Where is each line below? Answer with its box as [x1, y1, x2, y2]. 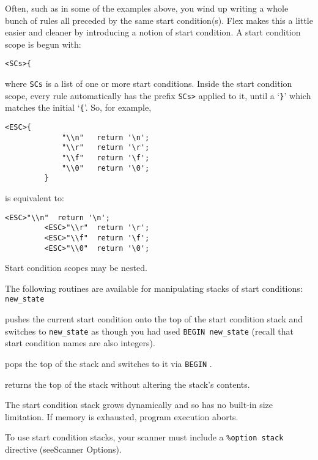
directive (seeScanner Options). [5, 442, 122, 455]
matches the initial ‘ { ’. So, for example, [5, 101, 152, 114]
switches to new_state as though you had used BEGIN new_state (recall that [5, 324, 294, 337]
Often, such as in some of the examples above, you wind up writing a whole [5, 2, 289, 14]
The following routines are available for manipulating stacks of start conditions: [5, 281, 303, 294]
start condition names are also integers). [5, 336, 155, 349]
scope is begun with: [5, 37, 81, 50]
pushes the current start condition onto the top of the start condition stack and [5, 313, 303, 325]
